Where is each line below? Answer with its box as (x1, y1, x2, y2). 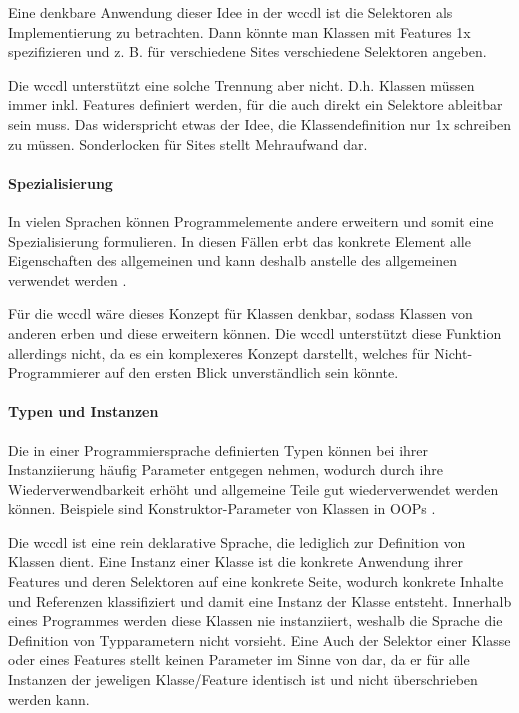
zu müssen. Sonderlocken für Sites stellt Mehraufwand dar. (8, 133, 368, 154)
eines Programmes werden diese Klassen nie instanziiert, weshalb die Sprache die (8, 610, 503, 631)
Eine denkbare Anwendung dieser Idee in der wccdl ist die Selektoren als (8, 2, 453, 22)
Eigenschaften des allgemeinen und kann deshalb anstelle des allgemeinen (8, 250, 457, 271)
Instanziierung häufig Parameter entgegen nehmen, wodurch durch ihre (8, 459, 443, 480)
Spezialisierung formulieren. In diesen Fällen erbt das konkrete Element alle (8, 230, 471, 251)
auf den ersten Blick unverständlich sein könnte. (104, 362, 399, 383)
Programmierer (8, 362, 101, 383)
